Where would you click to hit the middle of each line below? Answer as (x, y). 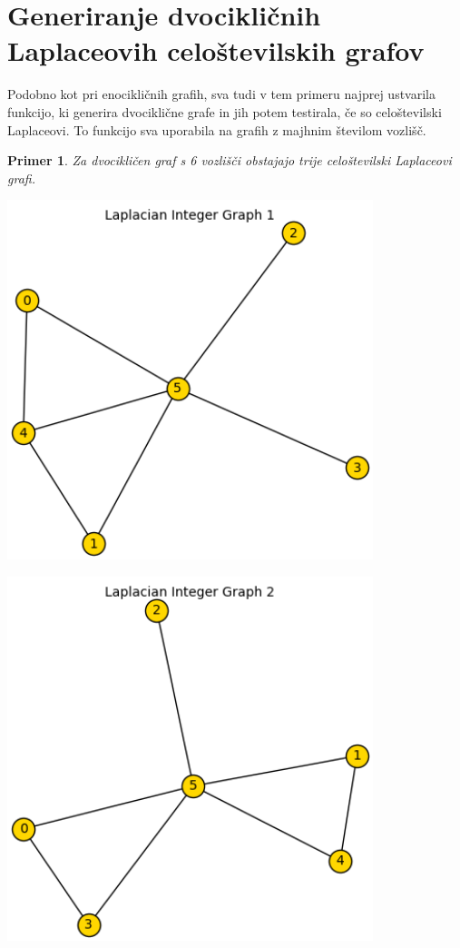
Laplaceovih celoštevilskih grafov (216, 50)
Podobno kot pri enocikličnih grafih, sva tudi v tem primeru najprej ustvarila (221, 94)
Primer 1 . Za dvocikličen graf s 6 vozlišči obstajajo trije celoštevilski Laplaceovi (230, 160)
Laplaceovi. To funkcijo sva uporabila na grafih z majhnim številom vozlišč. (217, 129)
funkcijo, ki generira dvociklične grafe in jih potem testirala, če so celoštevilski (225, 111)
